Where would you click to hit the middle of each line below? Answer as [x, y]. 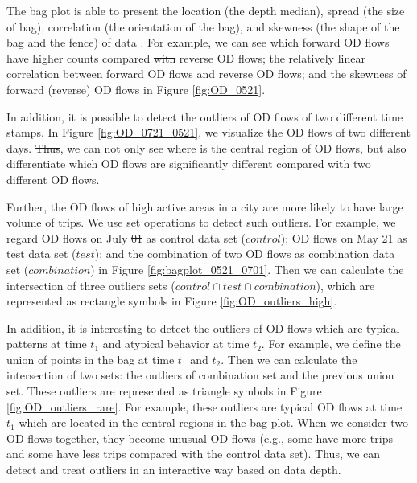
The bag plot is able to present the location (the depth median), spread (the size [206, 10]
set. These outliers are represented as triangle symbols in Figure [164, 391]
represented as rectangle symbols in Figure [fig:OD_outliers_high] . [172, 301]
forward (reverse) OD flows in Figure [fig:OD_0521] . [136, 89]
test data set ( [41, 254]
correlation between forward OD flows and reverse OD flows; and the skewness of [206, 74]
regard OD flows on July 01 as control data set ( [126, 237]
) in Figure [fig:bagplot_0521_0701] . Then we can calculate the [247, 269]
